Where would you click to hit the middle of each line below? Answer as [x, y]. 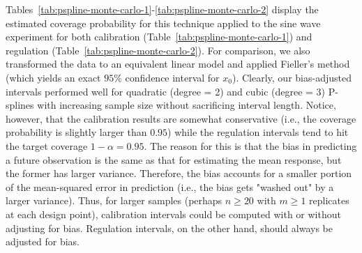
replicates [329, 200]
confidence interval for [172, 77]
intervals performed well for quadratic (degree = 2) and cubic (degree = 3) [166, 91]
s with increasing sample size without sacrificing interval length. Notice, [183, 105]
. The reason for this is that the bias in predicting [250, 145]
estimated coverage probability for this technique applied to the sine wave [163, 23]
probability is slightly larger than [76, 132]
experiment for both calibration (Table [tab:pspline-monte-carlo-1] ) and [159, 37]
